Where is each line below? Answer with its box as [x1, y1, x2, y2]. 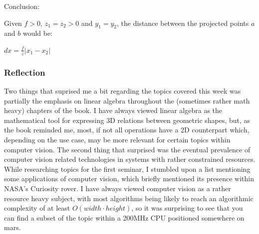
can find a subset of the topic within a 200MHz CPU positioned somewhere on [4, 212, 245, 223]
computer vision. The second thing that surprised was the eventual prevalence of [4, 144, 251, 154]
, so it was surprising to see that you [131, 203, 243, 213]
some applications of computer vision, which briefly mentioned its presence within [4, 173, 255, 184]
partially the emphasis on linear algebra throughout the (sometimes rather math [4, 95, 250, 106]
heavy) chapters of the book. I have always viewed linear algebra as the [4, 105, 223, 116]
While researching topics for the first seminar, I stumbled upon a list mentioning [4, 163, 251, 174]
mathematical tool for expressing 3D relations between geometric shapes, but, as [4, 115, 251, 125]
